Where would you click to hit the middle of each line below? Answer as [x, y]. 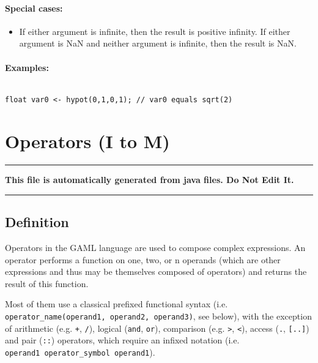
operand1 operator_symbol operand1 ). [80, 352]
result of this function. [47, 283]
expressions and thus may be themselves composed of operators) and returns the [156, 271]
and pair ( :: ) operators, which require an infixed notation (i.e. [122, 340]
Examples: [27, 67]
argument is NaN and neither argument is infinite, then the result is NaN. [158, 43]
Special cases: [34, 8]
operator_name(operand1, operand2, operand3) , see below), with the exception [158, 316]
